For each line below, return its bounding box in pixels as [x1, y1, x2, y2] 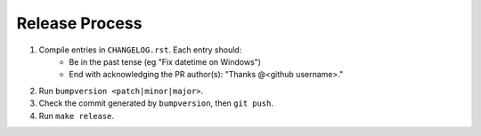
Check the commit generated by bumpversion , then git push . [38, 98, 274, 108]
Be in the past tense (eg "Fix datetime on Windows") [69, 56, 262, 67]
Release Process [16, 13, 143, 33]
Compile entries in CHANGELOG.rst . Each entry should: [38, 44, 242, 55]
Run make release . [38, 110, 115, 121]
